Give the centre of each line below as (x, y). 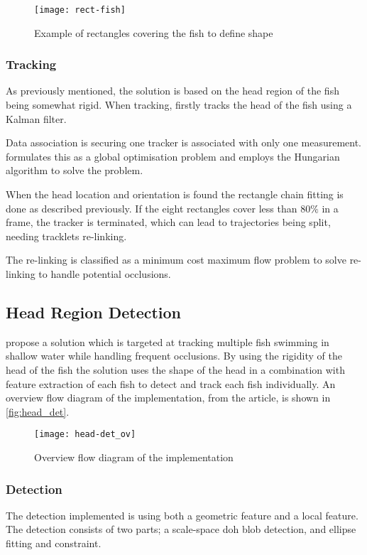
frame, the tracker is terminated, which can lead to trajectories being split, (168, 222)
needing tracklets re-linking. (66, 236)
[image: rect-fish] (80, 10)
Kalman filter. (36, 118)
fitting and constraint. (54, 543)
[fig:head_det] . (38, 411)
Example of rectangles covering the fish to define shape (154, 32)
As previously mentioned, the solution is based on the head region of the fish (172, 91)
